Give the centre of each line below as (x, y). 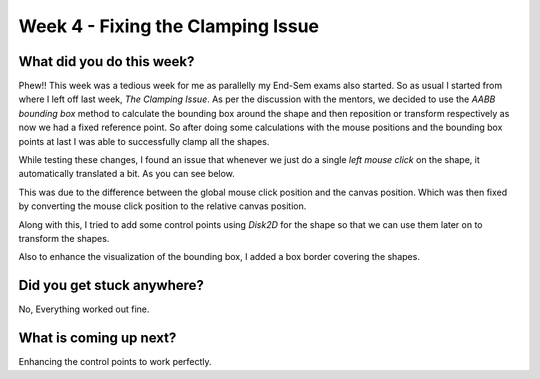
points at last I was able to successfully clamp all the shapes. (144, 141)
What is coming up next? (97, 338)
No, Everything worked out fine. (84, 309)
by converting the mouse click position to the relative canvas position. (162, 206)
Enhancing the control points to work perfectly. (115, 362)
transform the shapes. (64, 238)
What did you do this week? (106, 61)
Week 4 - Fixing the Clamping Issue (169, 26)
